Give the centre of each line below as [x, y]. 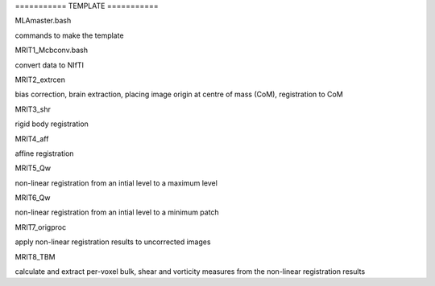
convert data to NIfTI [50, 65]
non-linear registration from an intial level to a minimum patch [117, 212]
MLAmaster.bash [43, 21]
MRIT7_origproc [41, 227]
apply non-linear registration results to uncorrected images [113, 242]
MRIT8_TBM [35, 256]
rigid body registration [52, 124]
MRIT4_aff [32, 139]
